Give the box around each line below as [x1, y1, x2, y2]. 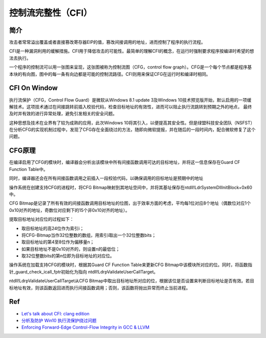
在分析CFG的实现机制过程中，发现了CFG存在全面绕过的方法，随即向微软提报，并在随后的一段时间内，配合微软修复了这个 [9, 127, 256, 133]
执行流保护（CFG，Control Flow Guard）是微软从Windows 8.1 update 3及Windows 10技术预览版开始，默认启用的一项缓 [9, 97, 252, 103]
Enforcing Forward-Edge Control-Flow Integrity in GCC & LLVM [21, 324, 150, 330]
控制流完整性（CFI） [9, 7, 93, 18]
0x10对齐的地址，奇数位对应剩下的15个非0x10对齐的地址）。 [9, 207, 130, 213]
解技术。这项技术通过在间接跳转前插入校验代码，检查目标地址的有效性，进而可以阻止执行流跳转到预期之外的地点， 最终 [9, 103, 252, 109]
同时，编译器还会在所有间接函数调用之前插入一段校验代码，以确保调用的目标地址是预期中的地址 [9, 175, 203, 181]
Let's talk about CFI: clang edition [21, 310, 90, 316]
